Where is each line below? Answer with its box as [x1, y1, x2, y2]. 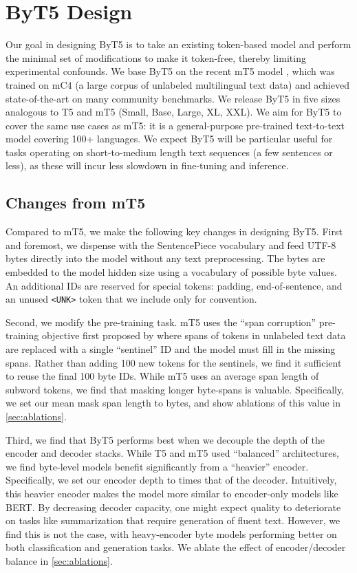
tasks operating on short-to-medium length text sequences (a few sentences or [6, 144, 333, 159]
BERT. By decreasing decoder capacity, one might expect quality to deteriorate [6, 499, 341, 514]
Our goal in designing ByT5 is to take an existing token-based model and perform [6, 37, 351, 52]
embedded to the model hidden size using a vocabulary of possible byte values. [6, 265, 337, 279]
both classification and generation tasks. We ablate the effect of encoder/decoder [6, 540, 346, 554]
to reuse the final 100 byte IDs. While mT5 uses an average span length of [6, 369, 319, 383]
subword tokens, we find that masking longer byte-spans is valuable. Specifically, [6, 382, 345, 396]
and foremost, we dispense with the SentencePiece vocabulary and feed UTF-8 [6, 237, 336, 252]
